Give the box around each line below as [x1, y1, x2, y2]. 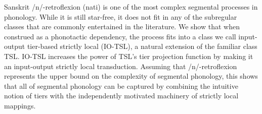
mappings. [4, 100, 36, 110]
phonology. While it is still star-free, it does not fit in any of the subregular [4, 11, 237, 22]
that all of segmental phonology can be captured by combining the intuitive [4, 80, 238, 91]
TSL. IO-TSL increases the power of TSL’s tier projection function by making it [4, 50, 253, 61]
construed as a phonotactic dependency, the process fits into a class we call [4, 31, 236, 41]
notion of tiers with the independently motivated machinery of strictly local [4, 90, 239, 101]
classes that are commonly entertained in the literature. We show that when [4, 21, 240, 32]
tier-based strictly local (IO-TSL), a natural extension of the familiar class [27, 41, 257, 51]
